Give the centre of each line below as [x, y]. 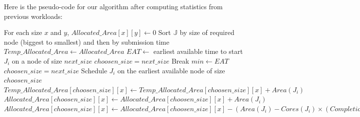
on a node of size [37, 60]
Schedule [94, 70]
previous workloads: [33, 16]
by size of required [207, 32]
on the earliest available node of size [171, 70]
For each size [23, 32]
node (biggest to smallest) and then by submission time [87, 42]
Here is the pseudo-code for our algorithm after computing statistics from [113, 6]
